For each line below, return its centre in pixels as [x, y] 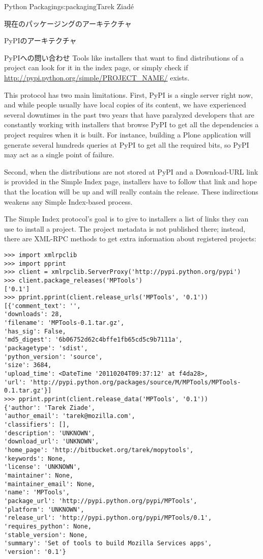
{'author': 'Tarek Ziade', [50, 408]
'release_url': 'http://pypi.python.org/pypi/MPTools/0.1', [108, 518]
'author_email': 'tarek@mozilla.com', [70, 416]
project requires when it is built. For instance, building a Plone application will [128, 134]
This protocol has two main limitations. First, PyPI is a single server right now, [128, 94]
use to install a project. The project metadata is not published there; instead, [125, 228]
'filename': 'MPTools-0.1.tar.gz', [64, 323]
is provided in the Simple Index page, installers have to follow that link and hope [130, 181]
